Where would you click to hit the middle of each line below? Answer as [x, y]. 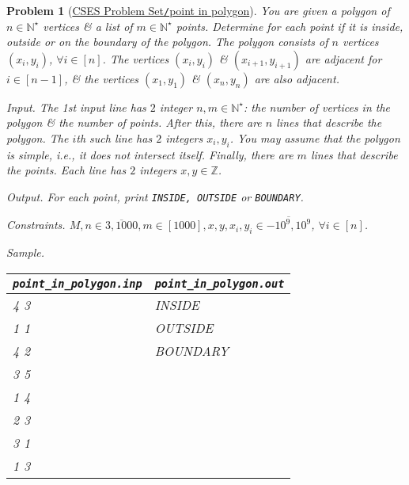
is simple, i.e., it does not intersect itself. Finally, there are [150, 154]
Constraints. [36, 225]
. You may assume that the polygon [315, 138]
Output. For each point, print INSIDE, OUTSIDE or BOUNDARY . [155, 197]
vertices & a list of [88, 26]
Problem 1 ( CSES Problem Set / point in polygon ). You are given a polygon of [198, 10]
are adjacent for [343, 58]
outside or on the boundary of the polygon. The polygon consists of [167, 42]
